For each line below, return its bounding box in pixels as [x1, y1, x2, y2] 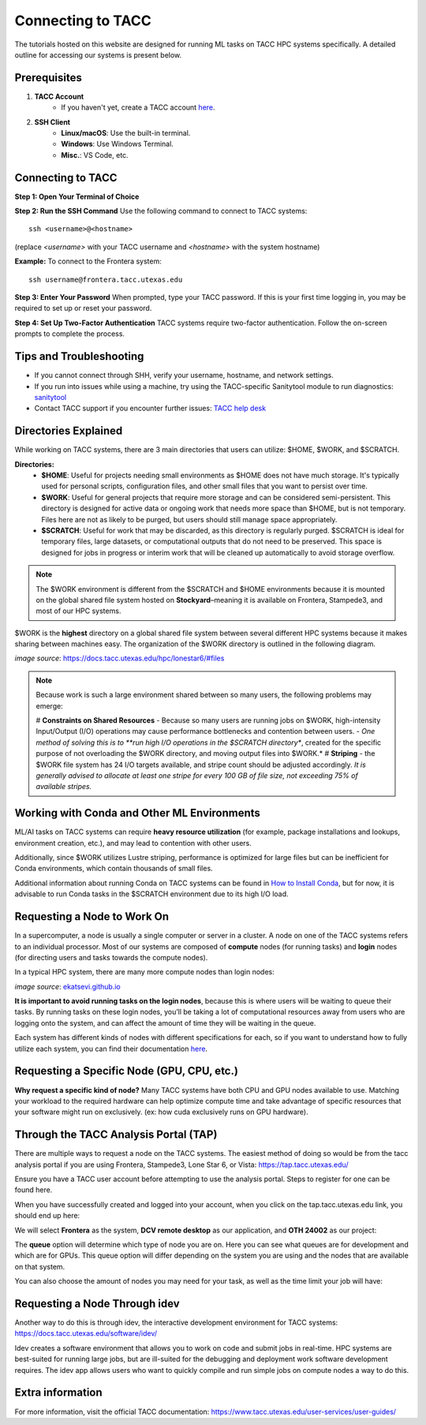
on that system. [14, 1262, 65, 1271]
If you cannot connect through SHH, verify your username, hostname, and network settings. [34, 371, 334, 380]
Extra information [14, 1386, 103, 1400]
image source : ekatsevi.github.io [14, 982, 121, 991]
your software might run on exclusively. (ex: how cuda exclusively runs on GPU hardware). [14, 1107, 308, 1116]
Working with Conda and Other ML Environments [14, 806, 260, 820]
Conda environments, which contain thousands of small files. [14, 864, 213, 873]
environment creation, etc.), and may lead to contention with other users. [14, 838, 252, 847]
